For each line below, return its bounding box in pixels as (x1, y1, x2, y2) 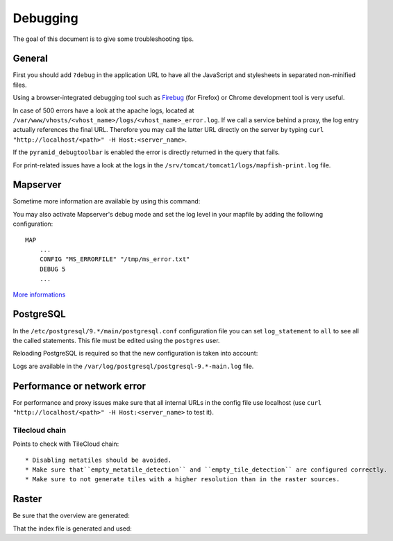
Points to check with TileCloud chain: (12, 440, 119, 448)
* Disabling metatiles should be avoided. (25, 456, 172, 464)
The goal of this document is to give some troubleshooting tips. (12, 35, 194, 43)
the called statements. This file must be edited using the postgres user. (12, 336, 220, 344)
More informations (12, 290, 66, 299)
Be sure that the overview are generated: (12, 511, 130, 520)
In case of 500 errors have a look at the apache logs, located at (12, 106, 194, 115)
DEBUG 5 (39, 265, 66, 273)
